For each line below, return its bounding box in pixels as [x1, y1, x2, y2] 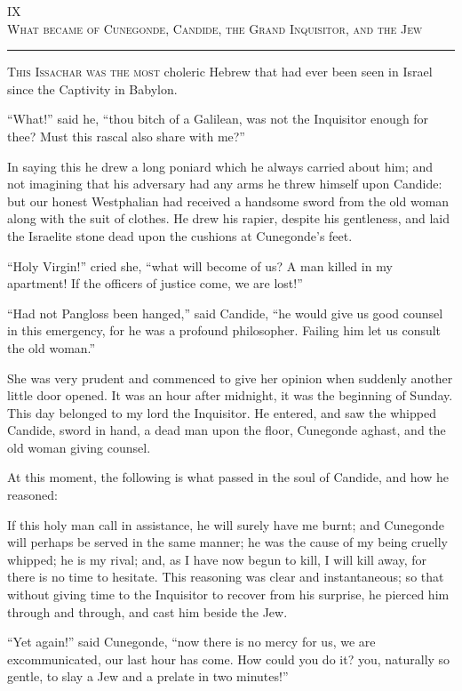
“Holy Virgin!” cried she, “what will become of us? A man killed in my [7, 256, 393, 275]
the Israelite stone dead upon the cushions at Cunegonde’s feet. [7, 226, 353, 245]
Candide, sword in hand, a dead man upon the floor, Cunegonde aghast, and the [7, 421, 446, 439]
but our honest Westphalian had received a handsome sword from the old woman [7, 191, 450, 210]
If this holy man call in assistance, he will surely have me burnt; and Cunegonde [7, 515, 445, 534]
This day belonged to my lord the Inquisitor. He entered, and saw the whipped [7, 403, 436, 422]
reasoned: [7, 486, 58, 504]
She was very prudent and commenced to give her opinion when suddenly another [7, 368, 453, 387]
